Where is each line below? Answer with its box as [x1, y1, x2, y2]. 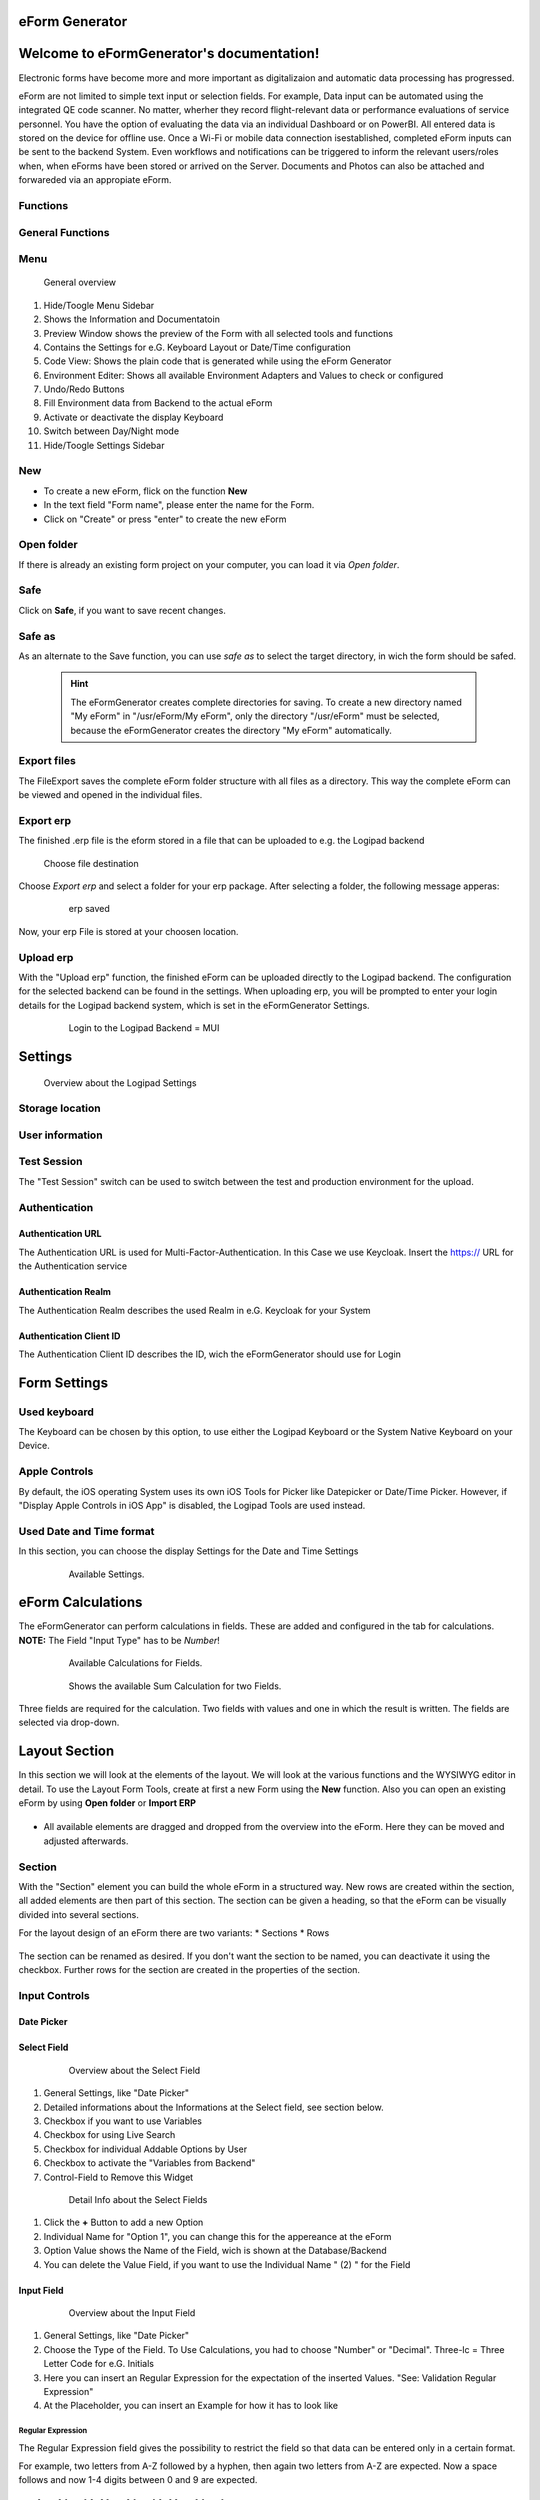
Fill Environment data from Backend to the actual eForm [43, 397, 273, 409]
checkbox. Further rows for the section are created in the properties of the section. [18, 1963, 360, 1975]
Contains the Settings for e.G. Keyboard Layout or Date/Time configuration [43, 341, 352, 353]
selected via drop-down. [18, 1716, 120, 1729]
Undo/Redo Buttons [43, 383, 125, 395]
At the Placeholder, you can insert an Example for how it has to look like [43, 2400, 339, 2412]
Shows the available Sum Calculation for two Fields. [68, 1680, 282, 1692]
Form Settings [18, 1374, 109, 1391]
